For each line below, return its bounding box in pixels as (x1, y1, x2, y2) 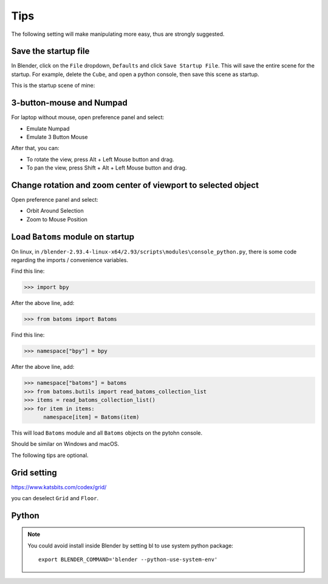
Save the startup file (11, 46, 90, 57)
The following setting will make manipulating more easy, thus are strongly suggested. (11, 30, 225, 38)
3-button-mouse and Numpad (11, 98, 128, 108)
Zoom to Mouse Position (26, 216, 88, 223)
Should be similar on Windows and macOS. (11, 441, 120, 448)
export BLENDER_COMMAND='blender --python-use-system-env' (38, 556, 218, 563)
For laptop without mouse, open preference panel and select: (11, 114, 165, 121)
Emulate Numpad (26, 125, 70, 132)
